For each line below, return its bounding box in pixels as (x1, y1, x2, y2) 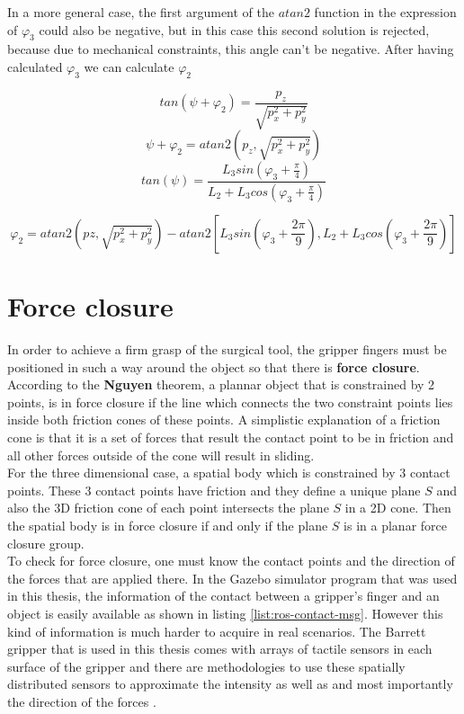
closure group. (7, 533, 85, 552)
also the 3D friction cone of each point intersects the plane (7, 498, 329, 517)
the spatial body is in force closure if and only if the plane (7, 515, 328, 534)
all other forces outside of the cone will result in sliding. (7, 445, 315, 464)
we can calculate (84, 57, 174, 76)
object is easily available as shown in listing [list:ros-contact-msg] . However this (7, 603, 443, 622)
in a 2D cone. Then (344, 498, 451, 517)
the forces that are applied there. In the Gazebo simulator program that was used (7, 568, 458, 587)
